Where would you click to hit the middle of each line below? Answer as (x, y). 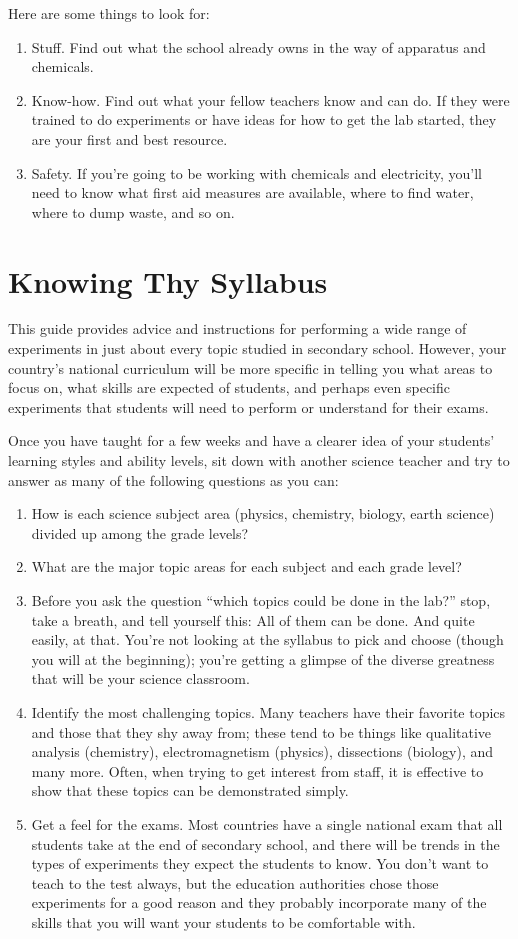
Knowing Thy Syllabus (168, 280)
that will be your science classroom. (140, 678)
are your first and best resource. (129, 138)
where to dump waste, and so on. (133, 211)
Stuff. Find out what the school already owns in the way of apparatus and (258, 46)
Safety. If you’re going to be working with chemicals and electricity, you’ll (256, 172)
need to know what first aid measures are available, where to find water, (252, 192)
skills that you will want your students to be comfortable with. (223, 921)
